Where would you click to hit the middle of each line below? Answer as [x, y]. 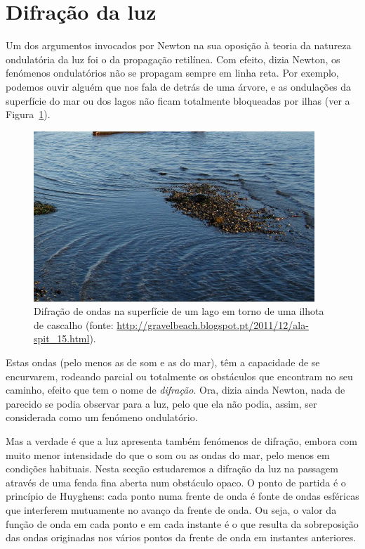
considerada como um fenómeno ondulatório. [102, 417]
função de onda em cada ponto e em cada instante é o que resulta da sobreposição [182, 523]
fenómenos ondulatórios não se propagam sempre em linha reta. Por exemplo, [172, 73]
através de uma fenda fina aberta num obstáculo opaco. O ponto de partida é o [176, 482]
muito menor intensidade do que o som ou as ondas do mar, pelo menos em [168, 454]
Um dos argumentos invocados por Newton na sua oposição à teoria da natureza [179, 45]
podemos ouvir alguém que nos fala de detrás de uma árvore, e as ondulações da [179, 86]
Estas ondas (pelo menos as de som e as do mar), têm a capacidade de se [163, 362]
